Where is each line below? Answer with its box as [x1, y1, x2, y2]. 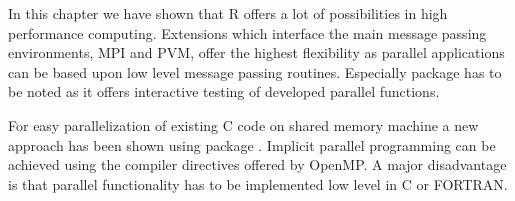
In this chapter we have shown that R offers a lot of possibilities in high [8, 3, 448, 23]
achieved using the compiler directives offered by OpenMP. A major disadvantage [8, 154, 507, 175]
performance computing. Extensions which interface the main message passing [8, 22, 487, 43]
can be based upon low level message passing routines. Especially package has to [8, 61, 502, 82]
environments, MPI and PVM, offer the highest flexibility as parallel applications [8, 42, 505, 63]
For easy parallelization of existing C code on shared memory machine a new [8, 114, 479, 135]
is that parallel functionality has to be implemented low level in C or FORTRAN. [8, 173, 508, 194]
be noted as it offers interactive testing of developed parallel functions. [8, 81, 440, 102]
